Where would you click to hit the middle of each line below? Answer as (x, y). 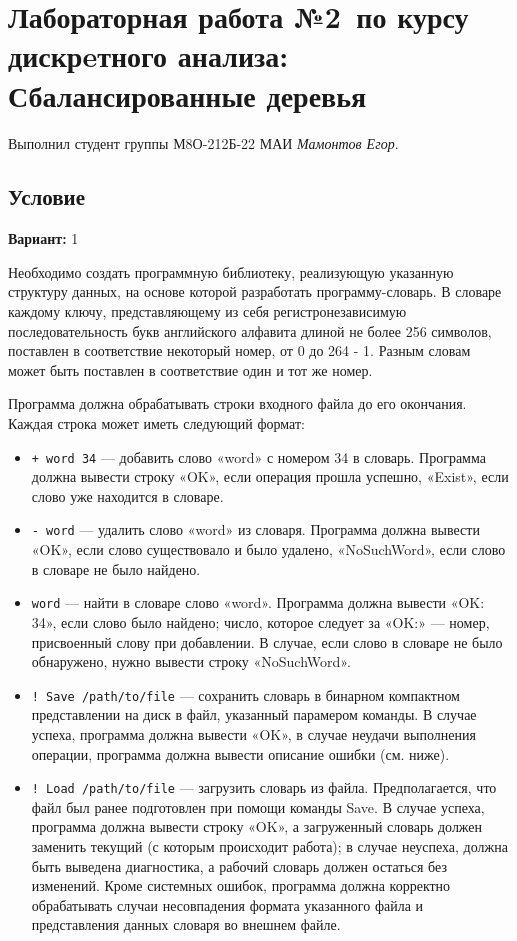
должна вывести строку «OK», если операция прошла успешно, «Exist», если (270, 476)
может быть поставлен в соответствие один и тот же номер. (190, 369)
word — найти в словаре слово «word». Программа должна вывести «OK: (258, 602)
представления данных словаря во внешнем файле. (186, 924)
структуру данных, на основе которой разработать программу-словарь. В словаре (255, 291)
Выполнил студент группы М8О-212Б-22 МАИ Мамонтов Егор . (203, 142)
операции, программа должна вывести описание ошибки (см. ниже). (240, 753)
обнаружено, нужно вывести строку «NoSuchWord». (191, 661)
